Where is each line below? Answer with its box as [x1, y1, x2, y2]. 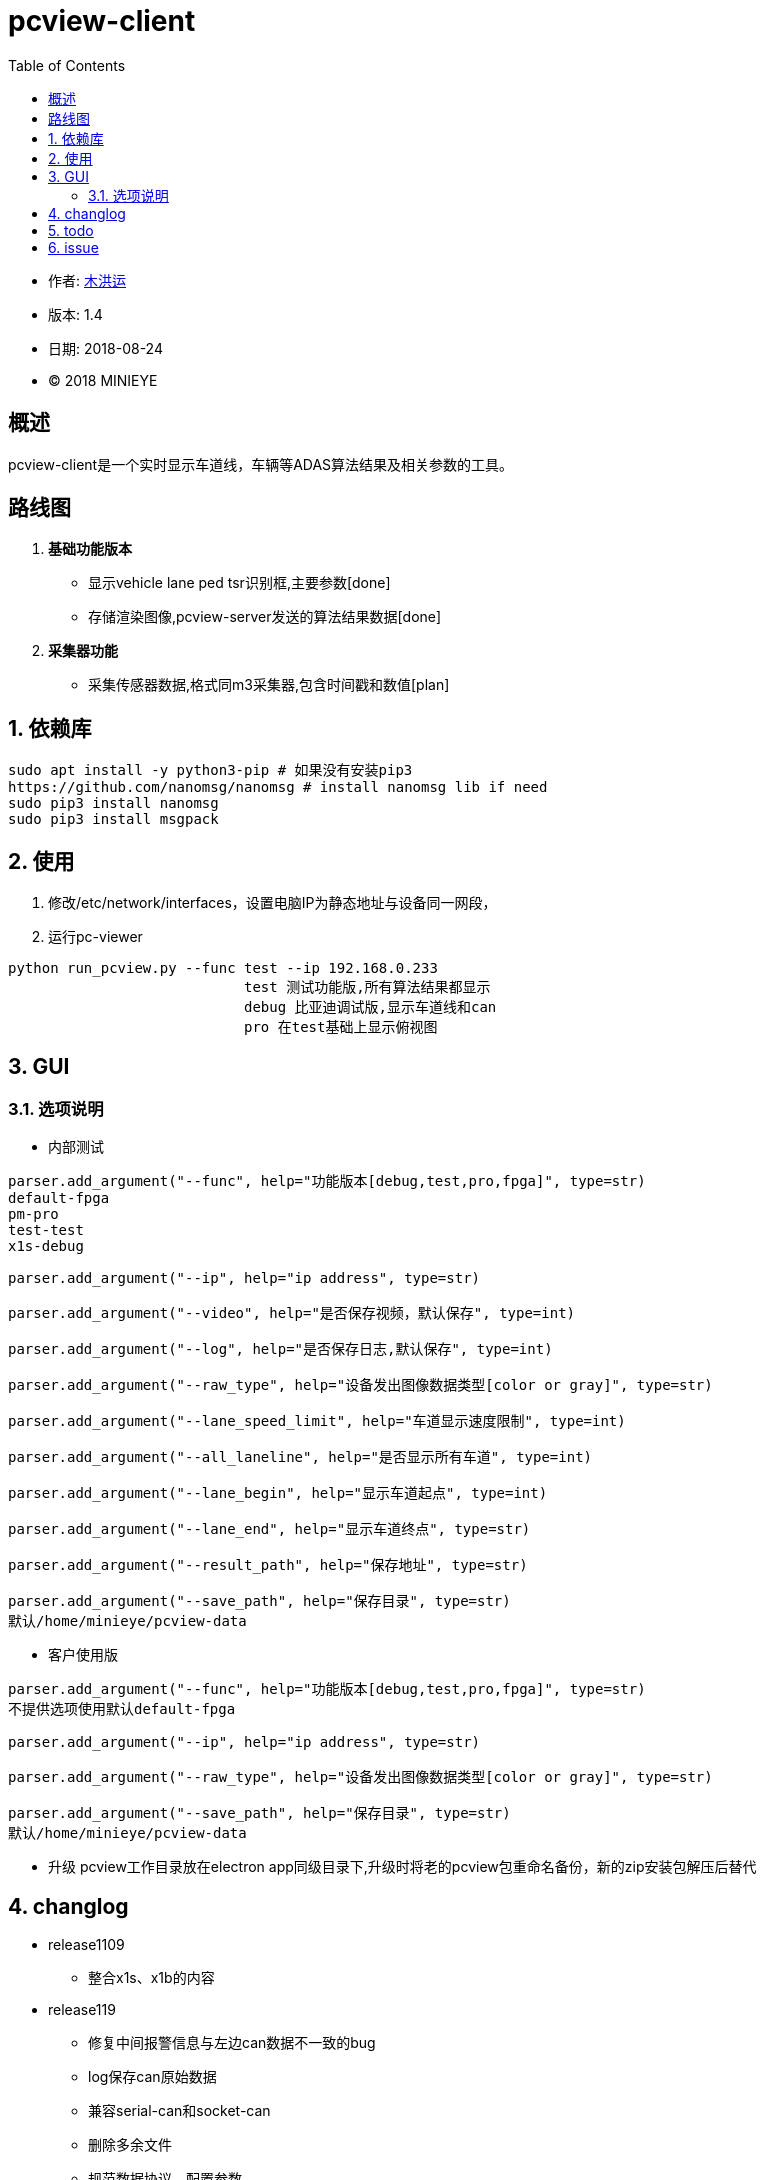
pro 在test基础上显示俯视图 [244, 1019, 438, 1036]
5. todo [48, 221, 94, 239]
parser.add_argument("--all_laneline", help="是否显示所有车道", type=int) [8, 1449, 593, 1466]
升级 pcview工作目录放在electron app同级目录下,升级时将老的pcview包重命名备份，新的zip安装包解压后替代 [48, 1858, 757, 1876]
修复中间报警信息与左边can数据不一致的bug [88, 2034, 376, 2052]
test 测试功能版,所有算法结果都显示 [244, 979, 491, 996]
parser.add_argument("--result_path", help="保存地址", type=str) [8, 1557, 528, 1574]
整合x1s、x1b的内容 [88, 1969, 215, 1987]
